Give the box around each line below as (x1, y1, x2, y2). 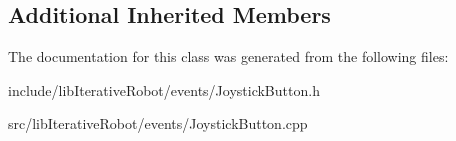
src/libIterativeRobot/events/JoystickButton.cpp (8, 113, 308, 134)
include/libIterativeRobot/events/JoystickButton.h (8, 79, 320, 100)
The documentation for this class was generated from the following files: (8, 46, 449, 67)
